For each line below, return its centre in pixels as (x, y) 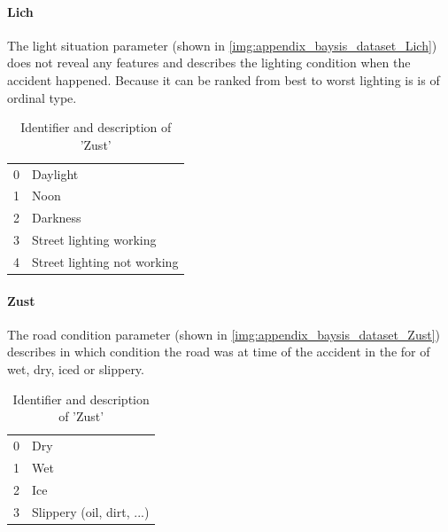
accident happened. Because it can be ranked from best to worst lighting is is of (224, 79)
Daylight (55, 173)
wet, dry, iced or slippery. (76, 369)
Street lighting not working (105, 261)
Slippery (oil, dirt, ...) (91, 511)
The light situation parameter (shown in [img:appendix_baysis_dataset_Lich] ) (222, 45)
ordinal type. (42, 97)
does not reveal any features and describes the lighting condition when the (209, 63)
